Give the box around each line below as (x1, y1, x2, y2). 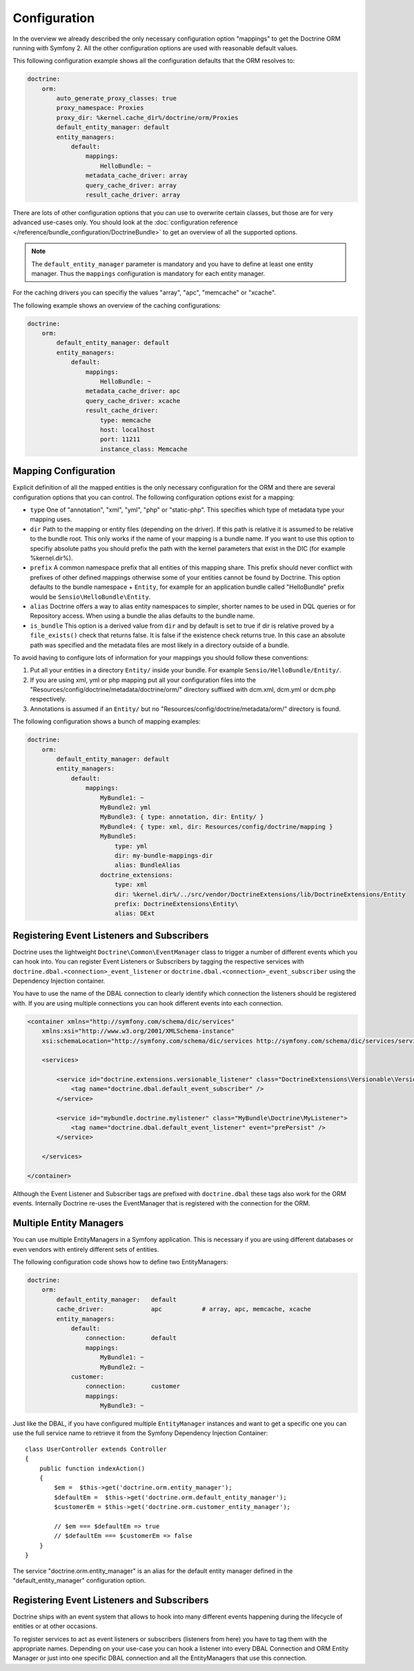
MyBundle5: (100, 832, 137, 841)
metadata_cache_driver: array (85, 172, 188, 179)
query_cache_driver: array (85, 181, 177, 189)
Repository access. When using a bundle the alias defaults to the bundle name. (30, 612, 255, 620)
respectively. (30, 695, 67, 703)
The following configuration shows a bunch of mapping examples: (12, 717, 201, 726)
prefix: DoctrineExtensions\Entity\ (114, 900, 239, 908)
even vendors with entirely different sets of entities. (12, 1245, 159, 1253)
